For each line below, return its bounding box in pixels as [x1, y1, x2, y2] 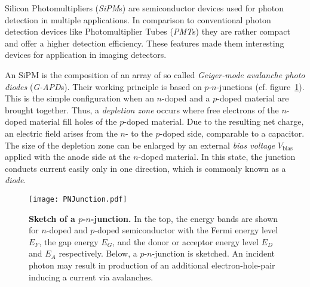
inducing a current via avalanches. [29, 270, 154, 283]
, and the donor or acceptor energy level [112, 235, 259, 248]
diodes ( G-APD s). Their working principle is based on [5, 80, 202, 92]
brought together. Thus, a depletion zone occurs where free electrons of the [5, 103, 279, 116]
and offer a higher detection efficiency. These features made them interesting [5, 36, 284, 49]
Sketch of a [29, 212, 75, 224]
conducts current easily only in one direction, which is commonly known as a [5, 162, 286, 174]
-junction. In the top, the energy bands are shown [91, 212, 278, 224]
